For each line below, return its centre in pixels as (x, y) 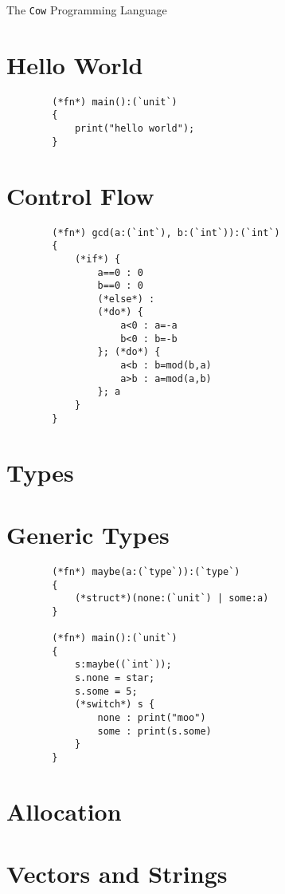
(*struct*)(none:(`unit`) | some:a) (172, 599)
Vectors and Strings (117, 874)
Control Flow (80, 195)
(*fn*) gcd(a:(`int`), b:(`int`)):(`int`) (166, 232)
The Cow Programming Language (87, 10)
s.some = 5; (106, 691)
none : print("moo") (152, 718)
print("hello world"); (135, 129)
